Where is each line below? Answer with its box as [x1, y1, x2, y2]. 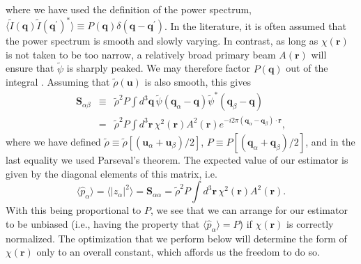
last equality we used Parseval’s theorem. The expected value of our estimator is [6, 152, 348, 166]
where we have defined [6, 134, 101, 148]
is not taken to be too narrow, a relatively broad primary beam [6, 47, 276, 61]
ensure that [6, 61, 54, 75]
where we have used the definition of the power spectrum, [6, 2, 252, 16]
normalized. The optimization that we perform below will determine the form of [6, 231, 347, 245]
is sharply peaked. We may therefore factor [66, 61, 251, 75]
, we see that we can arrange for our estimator [150, 203, 348, 217]
